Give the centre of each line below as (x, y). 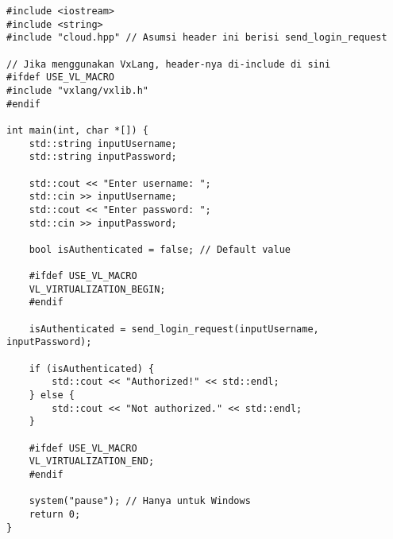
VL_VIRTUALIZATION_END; (92, 461)
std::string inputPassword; (103, 157)
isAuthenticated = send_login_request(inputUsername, (174, 329)
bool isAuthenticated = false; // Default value (160, 249)
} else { (52, 396)
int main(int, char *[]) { (77, 130)
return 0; (55, 514)
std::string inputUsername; (103, 143)
